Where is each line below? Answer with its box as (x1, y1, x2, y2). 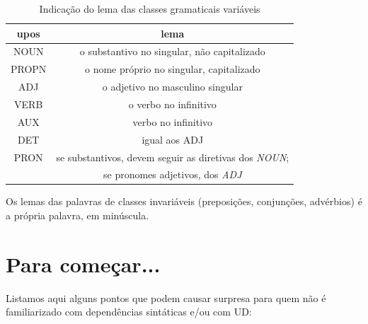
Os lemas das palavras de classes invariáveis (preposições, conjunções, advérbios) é (6, 194, 362, 209)
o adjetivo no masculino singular (102, 79, 243, 94)
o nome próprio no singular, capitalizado (85, 62, 260, 76)
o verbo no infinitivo (128, 96, 217, 111)
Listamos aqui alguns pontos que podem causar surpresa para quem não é (6, 290, 326, 305)
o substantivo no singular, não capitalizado (79, 44, 265, 59)
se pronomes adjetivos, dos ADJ (103, 167, 242, 182)
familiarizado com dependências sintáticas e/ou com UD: (6, 304, 252, 319)
